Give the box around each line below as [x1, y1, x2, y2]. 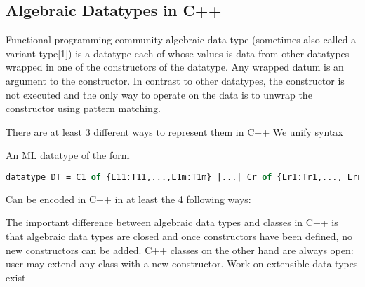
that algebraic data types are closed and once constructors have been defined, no [6, 229, 352, 244]
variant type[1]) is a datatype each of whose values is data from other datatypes [6, 45, 350, 60]
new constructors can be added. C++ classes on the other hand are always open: [6, 242, 354, 257]
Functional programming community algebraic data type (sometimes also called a [6, 32, 357, 47]
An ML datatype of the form [6, 148, 130, 162]
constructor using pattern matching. [6, 101, 161, 115]
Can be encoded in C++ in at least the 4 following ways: [6, 191, 251, 206]
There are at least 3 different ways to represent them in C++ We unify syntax [6, 124, 343, 139]
